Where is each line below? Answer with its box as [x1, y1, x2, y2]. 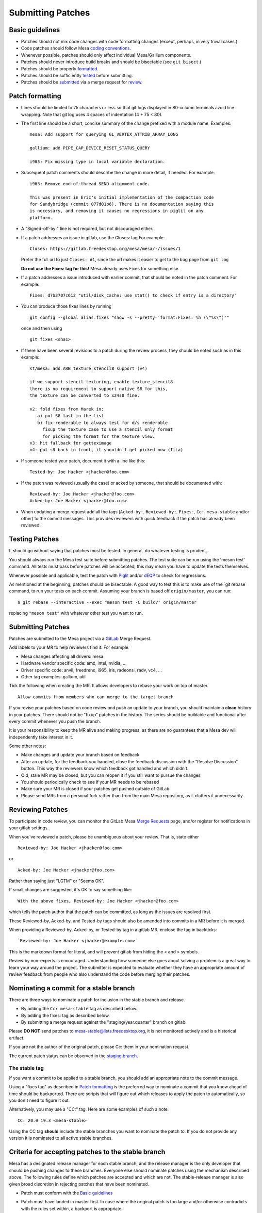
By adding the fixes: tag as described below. [21, 1012, 110, 1018]
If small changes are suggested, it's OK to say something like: [9, 887, 132, 893]
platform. [30, 215, 53, 220]
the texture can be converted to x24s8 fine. [30, 393, 140, 398]
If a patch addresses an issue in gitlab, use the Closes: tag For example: [21, 234, 165, 240]
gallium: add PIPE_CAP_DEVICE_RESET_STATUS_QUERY [30, 146, 150, 151]
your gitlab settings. [9, 825, 49, 831]
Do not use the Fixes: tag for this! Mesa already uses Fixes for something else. [21, 265, 180, 271]
